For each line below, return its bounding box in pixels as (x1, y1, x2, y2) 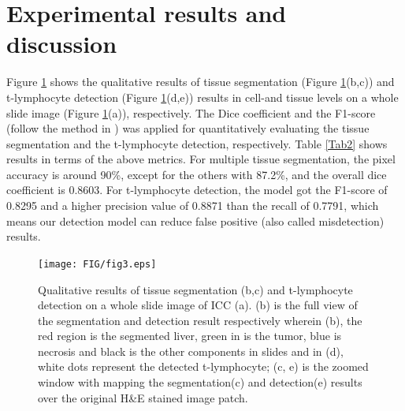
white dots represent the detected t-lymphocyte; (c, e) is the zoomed (38, 358, 369, 375)
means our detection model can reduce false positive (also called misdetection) (6, 212, 385, 229)
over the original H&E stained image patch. (38, 389, 248, 405)
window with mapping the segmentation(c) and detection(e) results (38, 374, 362, 390)
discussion (6, 28, 117, 60)
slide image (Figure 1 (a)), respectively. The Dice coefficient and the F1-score (6, 104, 376, 121)
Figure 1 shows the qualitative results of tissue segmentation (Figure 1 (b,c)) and (6, 73, 395, 90)
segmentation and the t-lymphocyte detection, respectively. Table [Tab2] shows (6, 135, 388, 151)
